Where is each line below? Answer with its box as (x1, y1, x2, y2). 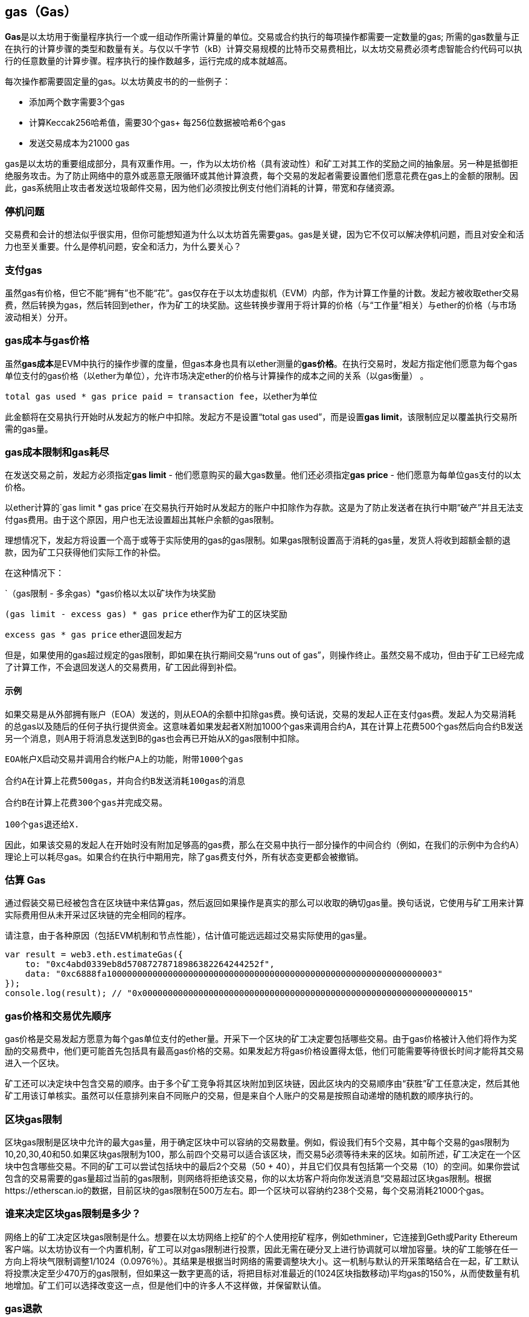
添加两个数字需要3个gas (29, 97, 125, 108)
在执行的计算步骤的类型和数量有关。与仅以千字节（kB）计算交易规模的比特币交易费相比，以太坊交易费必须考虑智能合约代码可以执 (5, 44, 522, 54)
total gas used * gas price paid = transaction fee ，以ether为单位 (5, 390, 318, 401)
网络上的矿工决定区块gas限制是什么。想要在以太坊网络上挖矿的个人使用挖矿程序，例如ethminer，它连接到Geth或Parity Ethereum (5, 1231, 518, 1242)
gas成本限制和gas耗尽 (5, 446, 109, 459)
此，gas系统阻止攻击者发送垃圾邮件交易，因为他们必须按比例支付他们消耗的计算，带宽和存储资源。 (5, 183, 400, 193)
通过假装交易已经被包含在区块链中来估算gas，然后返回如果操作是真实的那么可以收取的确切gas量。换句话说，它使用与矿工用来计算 (5, 898, 524, 908)
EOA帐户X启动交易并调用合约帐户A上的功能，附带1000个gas (5, 754, 244, 764)
